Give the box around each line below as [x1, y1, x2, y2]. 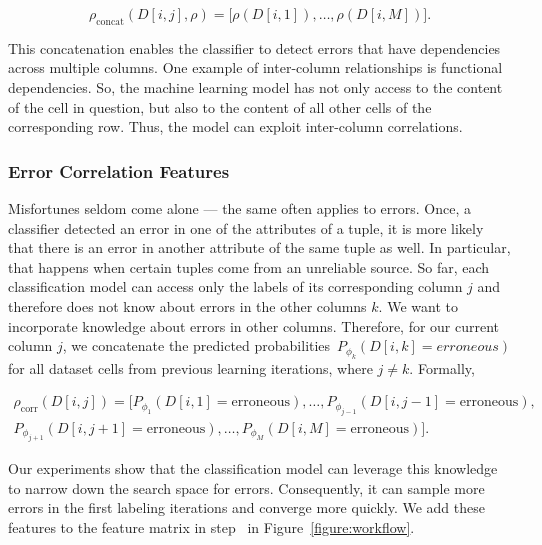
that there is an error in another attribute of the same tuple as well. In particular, [8, 237, 511, 258]
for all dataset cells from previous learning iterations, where [8, 357, 373, 378]
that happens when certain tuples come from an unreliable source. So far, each [8, 256, 490, 277]
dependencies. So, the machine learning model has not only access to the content [8, 76, 503, 97]
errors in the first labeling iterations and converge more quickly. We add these [8, 497, 485, 518]
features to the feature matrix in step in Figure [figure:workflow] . [8, 516, 415, 537]
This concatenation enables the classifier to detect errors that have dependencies [8, 37, 501, 58]
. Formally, [409, 357, 475, 378]
